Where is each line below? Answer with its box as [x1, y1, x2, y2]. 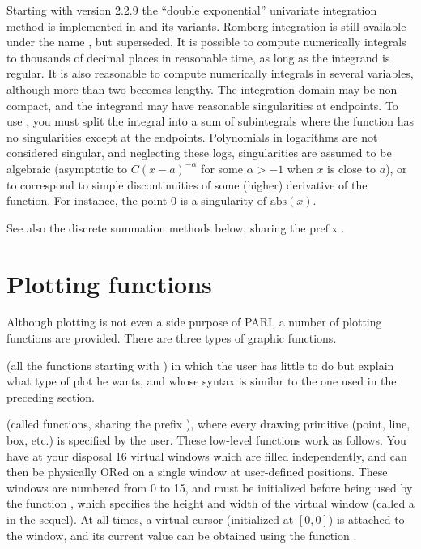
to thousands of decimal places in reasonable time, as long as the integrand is [6, 49, 390, 66]
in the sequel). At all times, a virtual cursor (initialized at [6, 510, 294, 527]
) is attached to [328, 510, 405, 527]
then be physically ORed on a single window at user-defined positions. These [6, 463, 388, 480]
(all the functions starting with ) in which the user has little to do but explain [6, 356, 394, 373]
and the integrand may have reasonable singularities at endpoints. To [54, 96, 398, 113]
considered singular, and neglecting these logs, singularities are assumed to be [6, 144, 392, 161]
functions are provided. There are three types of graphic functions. [6, 330, 337, 347]
